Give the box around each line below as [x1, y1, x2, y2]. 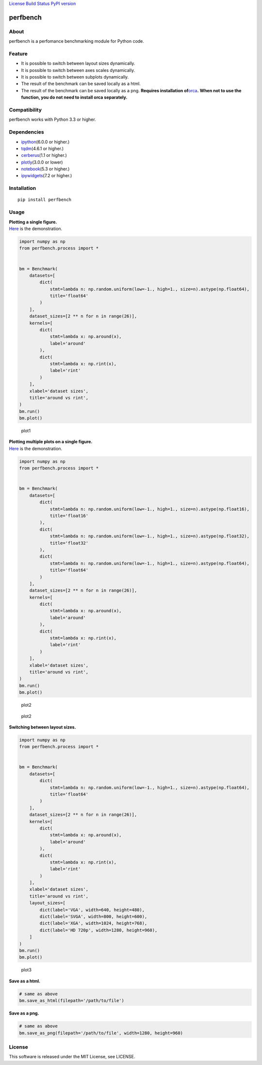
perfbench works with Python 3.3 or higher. [9, 116, 97, 122]
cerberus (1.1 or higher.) [21, 152, 67, 158]
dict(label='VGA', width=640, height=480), [39, 907, 145, 913]
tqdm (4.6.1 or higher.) [21, 146, 64, 151]
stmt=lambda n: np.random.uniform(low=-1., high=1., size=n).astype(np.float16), [49, 506, 250, 512]
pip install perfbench [17, 197, 72, 202]
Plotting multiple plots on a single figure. [9, 439, 93, 445]
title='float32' [49, 540, 89, 546]
